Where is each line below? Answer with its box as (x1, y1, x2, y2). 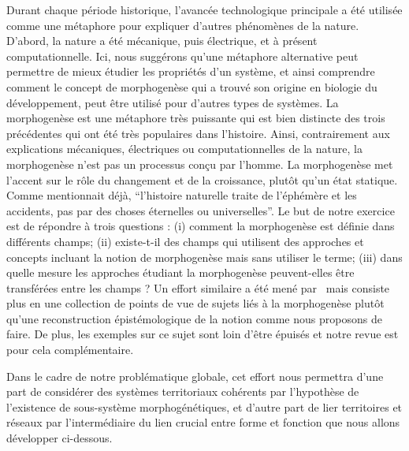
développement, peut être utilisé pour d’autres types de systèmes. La (6, 94, 339, 110)
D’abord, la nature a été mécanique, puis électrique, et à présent (6, 32, 318, 49)
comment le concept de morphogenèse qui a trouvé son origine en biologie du (6, 78, 377, 95)
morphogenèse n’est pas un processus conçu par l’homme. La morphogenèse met (6, 155, 393, 172)
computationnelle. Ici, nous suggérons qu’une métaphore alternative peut (6, 47, 359, 64)
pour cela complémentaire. (6, 341, 134, 358)
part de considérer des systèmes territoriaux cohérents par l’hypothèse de (6, 383, 359, 400)
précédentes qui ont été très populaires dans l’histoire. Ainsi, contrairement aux (6, 125, 390, 141)
